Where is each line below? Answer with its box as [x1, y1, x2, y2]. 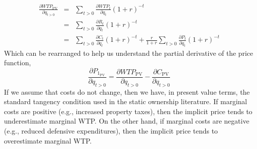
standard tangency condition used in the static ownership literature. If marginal [4, 96, 247, 107]
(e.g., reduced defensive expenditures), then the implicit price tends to [4, 126, 218, 136]
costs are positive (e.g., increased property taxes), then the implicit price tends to [4, 106, 253, 116]
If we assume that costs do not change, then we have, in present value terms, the [4, 86, 250, 97]
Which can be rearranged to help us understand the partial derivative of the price [4, 47, 253, 58]
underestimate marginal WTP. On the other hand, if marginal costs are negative [4, 116, 250, 126]
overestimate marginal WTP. [4, 135, 92, 146]
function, [4, 57, 31, 68]
